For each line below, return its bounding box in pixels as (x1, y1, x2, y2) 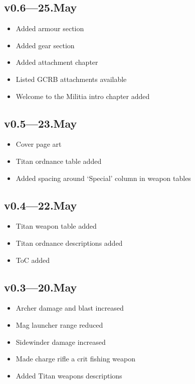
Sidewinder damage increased (16, 336, 106, 347)
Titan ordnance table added (16, 155, 102, 166)
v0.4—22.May (4, 197, 77, 213)
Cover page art (16, 139, 62, 149)
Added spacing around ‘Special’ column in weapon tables (16, 172, 191, 183)
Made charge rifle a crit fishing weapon (16, 353, 135, 364)
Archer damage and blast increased (16, 303, 124, 313)
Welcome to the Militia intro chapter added (16, 90, 150, 101)
